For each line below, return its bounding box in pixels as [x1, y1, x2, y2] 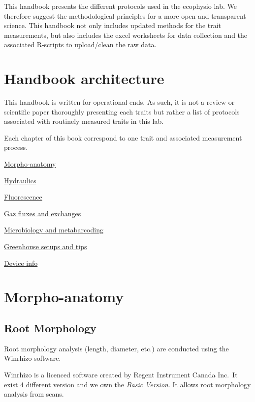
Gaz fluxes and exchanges [4, 208, 81, 218]
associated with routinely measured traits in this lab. [4, 116, 164, 126]
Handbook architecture [4, 68, 164, 88]
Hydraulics [4, 175, 36, 185]
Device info [4, 258, 38, 268]
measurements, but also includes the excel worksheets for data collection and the [4, 29, 248, 40]
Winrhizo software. [4, 353, 61, 363]
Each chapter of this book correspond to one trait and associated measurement [4, 132, 242, 143]
